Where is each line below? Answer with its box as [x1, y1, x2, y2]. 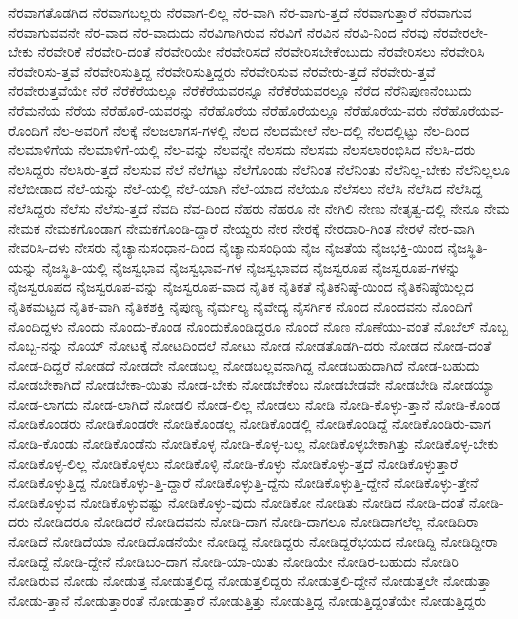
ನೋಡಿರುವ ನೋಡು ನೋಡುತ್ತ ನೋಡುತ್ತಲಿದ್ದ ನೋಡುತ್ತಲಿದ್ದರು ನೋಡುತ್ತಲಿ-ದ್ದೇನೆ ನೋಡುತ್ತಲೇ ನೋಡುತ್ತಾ [8, 570, 492, 591]
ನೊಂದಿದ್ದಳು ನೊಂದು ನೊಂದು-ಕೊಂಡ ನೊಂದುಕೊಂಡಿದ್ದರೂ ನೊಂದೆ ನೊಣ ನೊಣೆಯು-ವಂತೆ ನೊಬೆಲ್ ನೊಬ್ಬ [8, 315, 509, 336]
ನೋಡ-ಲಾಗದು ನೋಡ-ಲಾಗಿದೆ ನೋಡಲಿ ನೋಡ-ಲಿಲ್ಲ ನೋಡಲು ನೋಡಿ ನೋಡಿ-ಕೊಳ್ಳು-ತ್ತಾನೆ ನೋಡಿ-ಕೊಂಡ [8, 393, 501, 414]
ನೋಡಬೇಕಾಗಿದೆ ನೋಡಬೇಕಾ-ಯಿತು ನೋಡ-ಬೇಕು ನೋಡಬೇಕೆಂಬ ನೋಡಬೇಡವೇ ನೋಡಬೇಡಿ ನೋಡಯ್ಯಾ [8, 374, 495, 395]
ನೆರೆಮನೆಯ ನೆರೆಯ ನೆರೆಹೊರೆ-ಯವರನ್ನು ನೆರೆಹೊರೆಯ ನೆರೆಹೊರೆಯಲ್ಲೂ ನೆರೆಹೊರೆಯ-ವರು [8, 99, 428, 120]
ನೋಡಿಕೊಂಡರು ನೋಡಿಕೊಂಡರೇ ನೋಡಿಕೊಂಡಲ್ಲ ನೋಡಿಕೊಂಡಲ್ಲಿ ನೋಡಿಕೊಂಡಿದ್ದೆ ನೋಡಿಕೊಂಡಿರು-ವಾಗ [8, 413, 491, 434]
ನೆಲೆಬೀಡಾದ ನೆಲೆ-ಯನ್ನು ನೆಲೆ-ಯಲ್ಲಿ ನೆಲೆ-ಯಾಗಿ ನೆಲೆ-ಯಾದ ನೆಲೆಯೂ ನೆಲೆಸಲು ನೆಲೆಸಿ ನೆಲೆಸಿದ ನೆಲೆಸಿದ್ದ [8, 178, 483, 199]
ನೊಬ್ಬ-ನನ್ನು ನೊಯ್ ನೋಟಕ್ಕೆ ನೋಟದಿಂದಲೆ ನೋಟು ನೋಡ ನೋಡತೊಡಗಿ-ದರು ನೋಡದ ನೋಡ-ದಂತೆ [8, 335, 492, 356]
